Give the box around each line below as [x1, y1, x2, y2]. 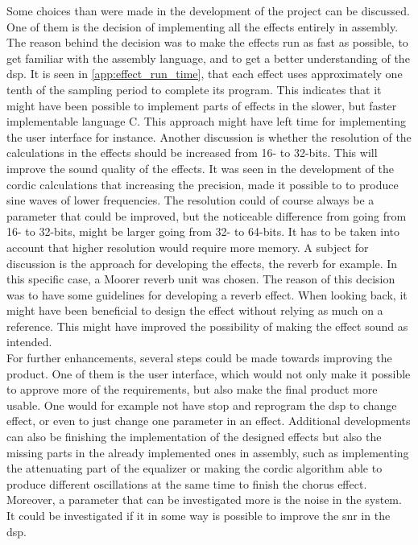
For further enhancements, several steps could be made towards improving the [6, 349, 392, 366]
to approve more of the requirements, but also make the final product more [6, 381, 378, 398]
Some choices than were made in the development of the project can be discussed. [6, 2, 410, 19]
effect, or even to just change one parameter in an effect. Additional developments [6, 412, 411, 429]
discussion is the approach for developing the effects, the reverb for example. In [6, 254, 398, 271]
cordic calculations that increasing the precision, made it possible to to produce [6, 175, 399, 192]
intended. [6, 333, 52, 350]
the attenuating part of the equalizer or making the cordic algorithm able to [6, 460, 383, 477]
